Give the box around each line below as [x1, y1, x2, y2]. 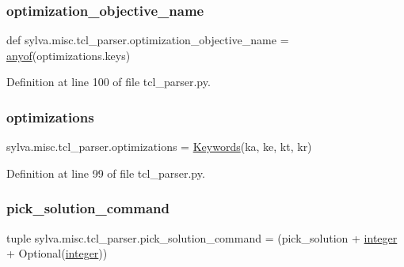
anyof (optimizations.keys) [6, 47, 131, 63]
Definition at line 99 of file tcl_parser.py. [6, 164, 205, 181]
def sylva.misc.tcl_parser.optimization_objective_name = [6, 32, 289, 48]
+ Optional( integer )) [6, 245, 108, 261]
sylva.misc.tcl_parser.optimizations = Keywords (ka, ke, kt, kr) [6, 138, 312, 155]
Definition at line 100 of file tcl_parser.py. [6, 73, 211, 90]
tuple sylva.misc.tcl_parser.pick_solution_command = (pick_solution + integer [6, 229, 398, 246]
